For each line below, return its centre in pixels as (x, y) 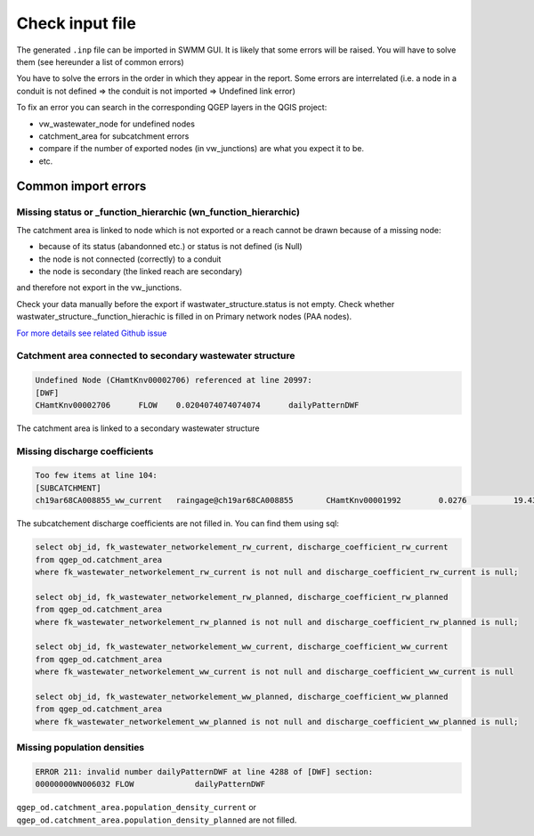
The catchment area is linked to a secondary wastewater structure (138, 428)
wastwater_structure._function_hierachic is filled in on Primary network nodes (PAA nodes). (184, 317)
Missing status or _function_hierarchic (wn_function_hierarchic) (158, 212)
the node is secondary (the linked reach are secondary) (141, 271)
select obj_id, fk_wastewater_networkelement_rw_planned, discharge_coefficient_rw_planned (242, 597)
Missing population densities (81, 747)
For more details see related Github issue (92, 333)
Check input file (77, 23)
